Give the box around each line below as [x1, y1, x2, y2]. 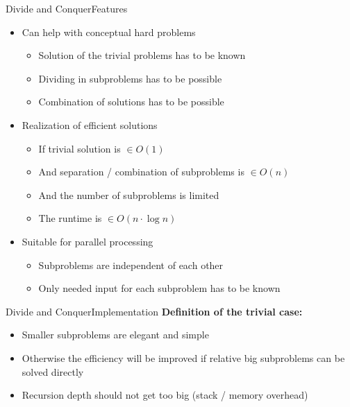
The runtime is [38, 211, 102, 225]
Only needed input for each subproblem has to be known [38, 281, 281, 295]
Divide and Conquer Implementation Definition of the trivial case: [6, 304, 303, 318]
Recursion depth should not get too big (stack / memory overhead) [22, 388, 308, 402]
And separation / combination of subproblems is [38, 164, 244, 179]
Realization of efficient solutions [22, 117, 158, 132]
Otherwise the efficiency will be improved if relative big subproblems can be [22, 350, 345, 365]
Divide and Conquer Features [6, 1, 128, 15]
